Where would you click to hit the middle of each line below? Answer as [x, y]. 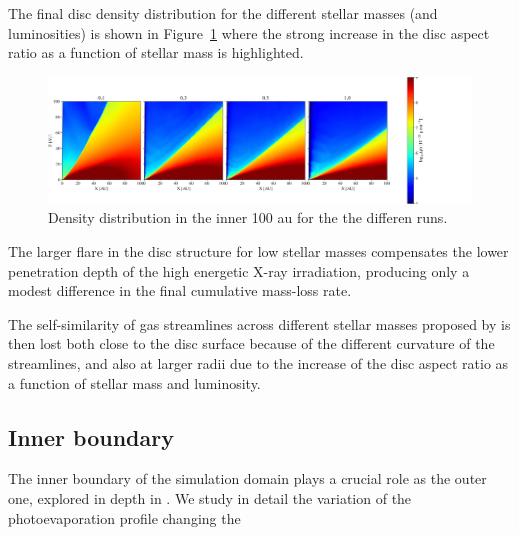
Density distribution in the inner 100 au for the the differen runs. [248, 217]
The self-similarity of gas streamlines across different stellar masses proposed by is [259, 323]
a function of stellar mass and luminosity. [134, 382]
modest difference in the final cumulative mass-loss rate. [180, 290]
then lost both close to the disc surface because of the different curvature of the [251, 343]
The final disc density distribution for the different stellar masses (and [223, 13]
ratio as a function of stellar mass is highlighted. [156, 52]
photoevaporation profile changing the [124, 517]
